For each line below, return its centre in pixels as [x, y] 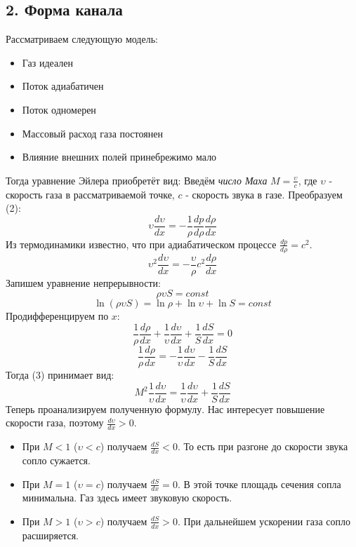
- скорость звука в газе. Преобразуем [264, 194]
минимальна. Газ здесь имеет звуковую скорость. [127, 498]
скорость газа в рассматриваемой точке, [90, 194]
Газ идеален [47, 62]
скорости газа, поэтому [55, 423]
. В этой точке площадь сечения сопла [259, 484]
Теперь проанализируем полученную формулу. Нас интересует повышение [165, 408]
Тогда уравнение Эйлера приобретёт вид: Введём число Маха [137, 180]
